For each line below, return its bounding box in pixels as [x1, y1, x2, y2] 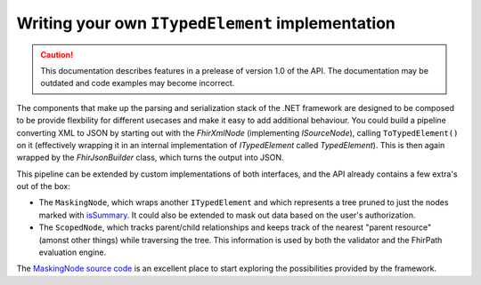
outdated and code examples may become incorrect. [40, 78, 235, 89]
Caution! [40, 49, 74, 59]
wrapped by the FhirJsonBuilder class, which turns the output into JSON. [16, 152, 284, 163]
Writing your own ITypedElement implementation [16, 13, 396, 33]
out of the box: [16, 181, 70, 192]
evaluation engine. [38, 247, 107, 257]
